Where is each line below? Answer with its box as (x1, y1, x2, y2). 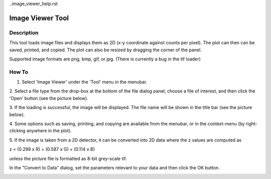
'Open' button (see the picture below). (9, 95, 89, 101)
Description (9, 29, 39, 36)
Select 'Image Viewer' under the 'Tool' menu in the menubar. (22, 79, 148, 85)
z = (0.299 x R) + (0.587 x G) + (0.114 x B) (9, 146, 95, 152)
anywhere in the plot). (26, 128, 72, 134)
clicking (9, 128, 26, 134)
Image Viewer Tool (9, 14, 69, 22)
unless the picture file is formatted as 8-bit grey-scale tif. (9, 155, 127, 161)
